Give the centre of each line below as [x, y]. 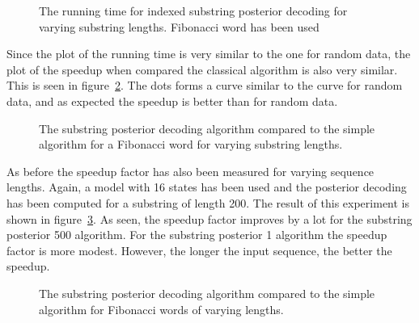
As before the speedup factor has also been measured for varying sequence [190, 171]
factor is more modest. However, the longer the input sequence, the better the [199, 250]
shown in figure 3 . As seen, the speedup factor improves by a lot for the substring [209, 218]
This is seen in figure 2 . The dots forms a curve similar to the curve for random [205, 85]
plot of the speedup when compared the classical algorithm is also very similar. [202, 69]
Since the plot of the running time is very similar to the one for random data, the [209, 54]
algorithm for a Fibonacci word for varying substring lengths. [191, 144]
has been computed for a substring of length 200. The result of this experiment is [208, 202]
